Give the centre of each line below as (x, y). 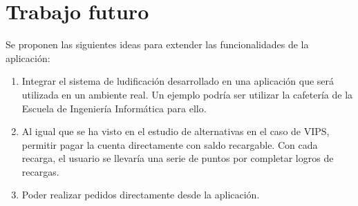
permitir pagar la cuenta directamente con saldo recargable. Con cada (170, 144)
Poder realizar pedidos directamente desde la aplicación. (141, 195)
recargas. (40, 171)
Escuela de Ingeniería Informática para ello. (114, 108)
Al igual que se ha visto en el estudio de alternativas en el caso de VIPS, (176, 131)
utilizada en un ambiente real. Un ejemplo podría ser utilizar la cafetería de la (187, 94)
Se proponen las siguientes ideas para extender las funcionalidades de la (157, 44)
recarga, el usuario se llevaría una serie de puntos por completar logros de (178, 158)
